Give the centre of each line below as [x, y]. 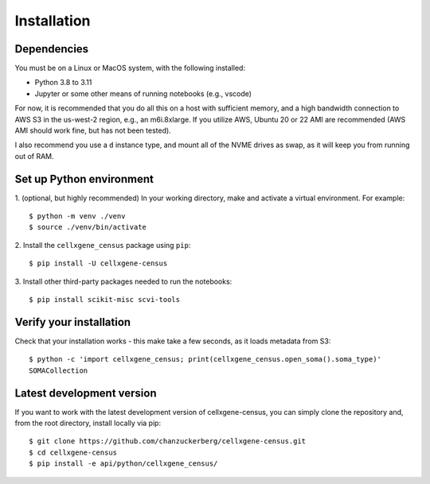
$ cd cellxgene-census [73, 452]
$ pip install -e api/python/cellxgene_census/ [123, 464]
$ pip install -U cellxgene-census [98, 263]
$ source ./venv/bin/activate [88, 227]
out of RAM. [35, 156]
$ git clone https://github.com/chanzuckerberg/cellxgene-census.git [168, 441]
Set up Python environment [84, 179]
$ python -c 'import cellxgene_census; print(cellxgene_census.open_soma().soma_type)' [205, 359]
